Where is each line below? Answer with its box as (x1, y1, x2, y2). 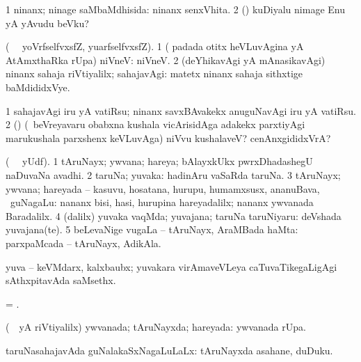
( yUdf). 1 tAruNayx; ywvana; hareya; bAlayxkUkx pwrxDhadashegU (6, 154, 313, 168)
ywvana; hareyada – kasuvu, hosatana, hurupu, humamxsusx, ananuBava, (6, 181, 320, 196)
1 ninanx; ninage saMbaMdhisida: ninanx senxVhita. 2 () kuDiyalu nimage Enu (6, 2, 345, 16)
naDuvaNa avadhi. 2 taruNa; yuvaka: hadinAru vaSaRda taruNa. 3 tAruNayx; (6, 167, 341, 182)
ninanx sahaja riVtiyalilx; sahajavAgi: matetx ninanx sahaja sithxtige (6, 66, 303, 81)
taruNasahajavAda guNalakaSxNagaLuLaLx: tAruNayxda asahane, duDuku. (6, 343, 333, 357)
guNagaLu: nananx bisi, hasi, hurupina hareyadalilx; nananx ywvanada (10, 195, 314, 210)
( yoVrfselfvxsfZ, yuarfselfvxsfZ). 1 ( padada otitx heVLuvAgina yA (6, 39, 304, 54)
